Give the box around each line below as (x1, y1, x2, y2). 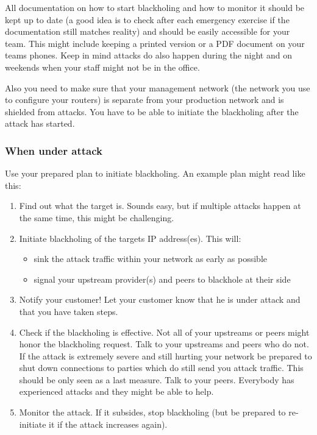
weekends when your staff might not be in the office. (5, 60, 200, 73)
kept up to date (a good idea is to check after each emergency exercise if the (5, 13, 290, 26)
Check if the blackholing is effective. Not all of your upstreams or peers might (19, 325, 310, 338)
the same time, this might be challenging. (19, 211, 174, 224)
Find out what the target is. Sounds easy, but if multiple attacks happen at (19, 199, 301, 212)
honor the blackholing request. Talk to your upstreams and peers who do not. (19, 338, 309, 350)
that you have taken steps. (19, 305, 118, 317)
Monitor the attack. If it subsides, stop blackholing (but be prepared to (19, 406, 286, 419)
